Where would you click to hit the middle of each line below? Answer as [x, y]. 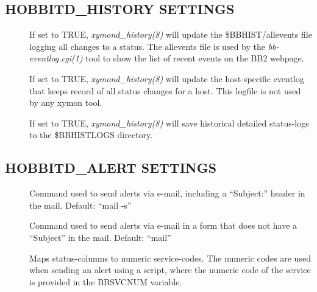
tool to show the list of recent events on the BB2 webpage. [195, 58]
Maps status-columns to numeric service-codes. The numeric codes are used [170, 258]
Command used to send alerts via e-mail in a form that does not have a [163, 225]
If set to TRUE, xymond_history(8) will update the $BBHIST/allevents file [171, 34]
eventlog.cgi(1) [56, 58]
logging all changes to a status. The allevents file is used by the [147, 46]
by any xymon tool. [66, 103]
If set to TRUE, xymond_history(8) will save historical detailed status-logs [169, 123]
